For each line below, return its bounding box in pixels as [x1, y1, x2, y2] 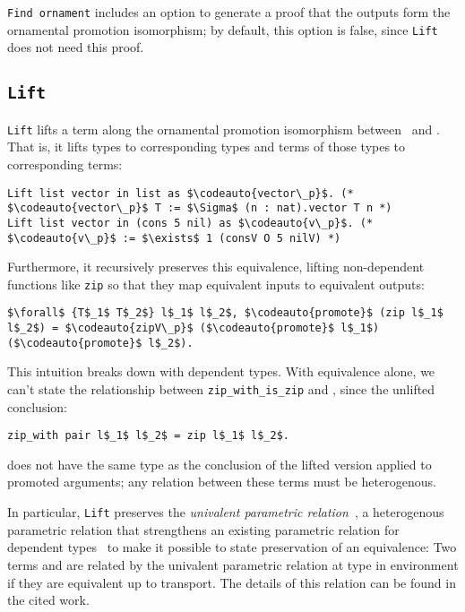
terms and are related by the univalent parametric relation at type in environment [7, 555, 459, 573]
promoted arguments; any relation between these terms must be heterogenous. [7, 472, 436, 491]
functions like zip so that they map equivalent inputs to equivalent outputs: [7, 274, 425, 293]
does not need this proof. [7, 38, 144, 56]
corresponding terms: [7, 154, 123, 173]
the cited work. [7, 590, 90, 609]
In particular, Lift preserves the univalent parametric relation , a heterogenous [7, 503, 444, 521]
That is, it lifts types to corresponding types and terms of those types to [7, 137, 406, 156]
